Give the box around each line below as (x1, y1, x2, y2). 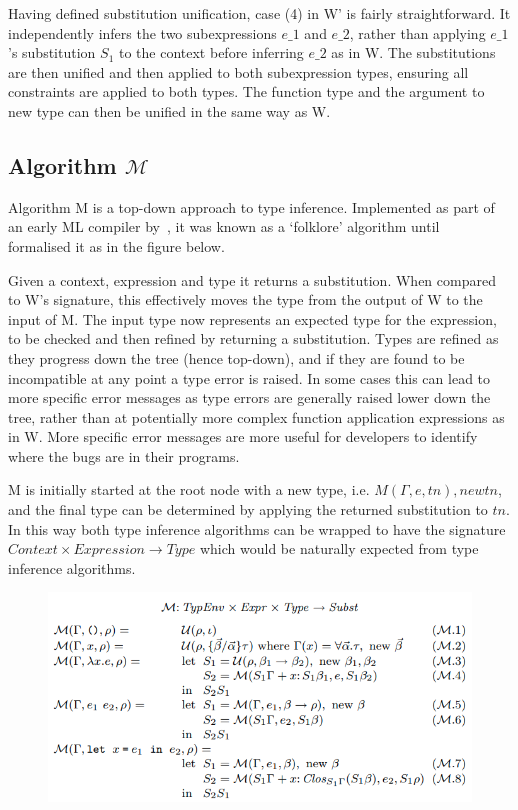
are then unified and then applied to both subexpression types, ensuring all (8, 61, 469, 82)
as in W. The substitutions (331, 42, 496, 63)
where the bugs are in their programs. (8, 445, 240, 466)
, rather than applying (349, 22, 486, 43)
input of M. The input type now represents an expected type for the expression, (8, 308, 497, 329)
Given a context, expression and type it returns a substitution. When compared (8, 269, 496, 290)
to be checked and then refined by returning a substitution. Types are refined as (8, 328, 499, 349)
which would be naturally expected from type (199, 538, 479, 559)
